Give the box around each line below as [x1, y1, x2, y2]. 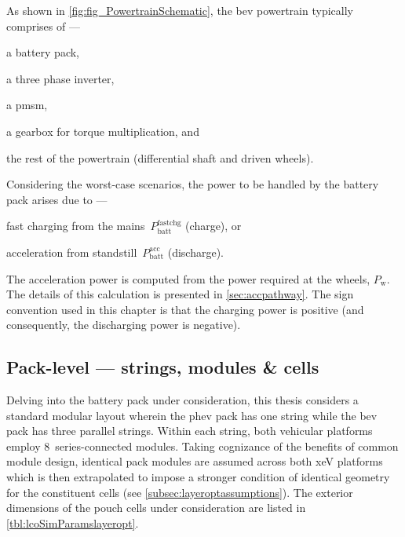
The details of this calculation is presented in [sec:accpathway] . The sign [6, 286, 354, 302]
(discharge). [167, 243, 224, 260]
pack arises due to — [6, 191, 108, 207]
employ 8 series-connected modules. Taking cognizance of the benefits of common [6, 437, 399, 454]
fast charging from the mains [6, 217, 145, 234]
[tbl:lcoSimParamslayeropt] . [6, 514, 139, 531]
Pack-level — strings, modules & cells [6, 355, 319, 379]
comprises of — [6, 17, 80, 34]
